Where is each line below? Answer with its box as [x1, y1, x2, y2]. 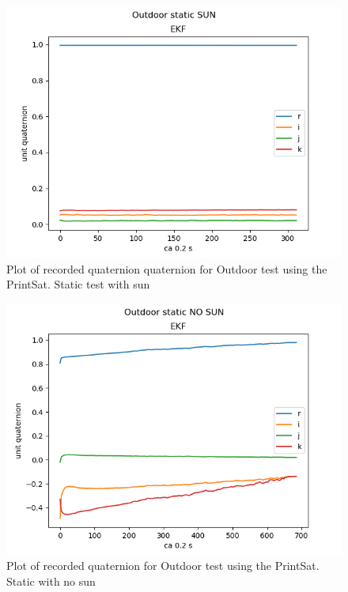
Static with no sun [6, 572, 96, 589]
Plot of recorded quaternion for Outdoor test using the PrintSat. [6, 557, 320, 574]
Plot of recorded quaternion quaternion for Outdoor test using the [6, 260, 327, 277]
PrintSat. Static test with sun [6, 276, 150, 292]
